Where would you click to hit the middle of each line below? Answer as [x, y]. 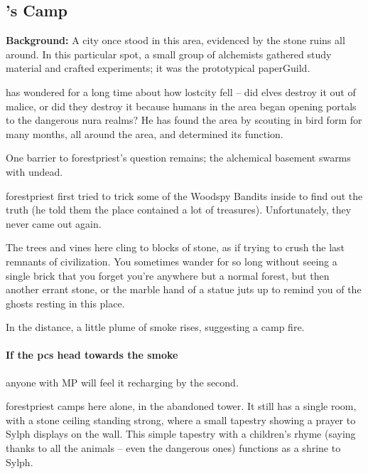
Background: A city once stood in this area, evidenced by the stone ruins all [175, 40]
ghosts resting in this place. [65, 303]
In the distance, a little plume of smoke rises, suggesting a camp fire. [155, 327]
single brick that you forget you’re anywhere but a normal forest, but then [168, 275]
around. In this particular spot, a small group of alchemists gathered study [169, 54]
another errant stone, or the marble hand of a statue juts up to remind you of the [184, 289]
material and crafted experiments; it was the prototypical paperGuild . [158, 68]
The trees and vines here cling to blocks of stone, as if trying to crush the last [175, 247]
